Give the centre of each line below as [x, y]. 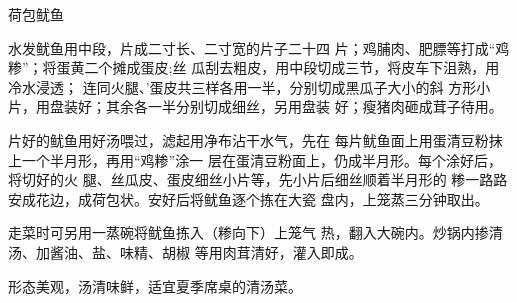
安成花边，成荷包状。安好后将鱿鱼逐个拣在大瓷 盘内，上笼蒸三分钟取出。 [248, 198]
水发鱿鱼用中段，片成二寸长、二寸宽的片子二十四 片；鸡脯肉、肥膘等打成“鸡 [259, 47]
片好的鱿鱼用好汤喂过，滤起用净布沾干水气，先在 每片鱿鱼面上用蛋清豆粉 [248, 139]
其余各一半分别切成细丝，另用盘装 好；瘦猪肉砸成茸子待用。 [304, 106]
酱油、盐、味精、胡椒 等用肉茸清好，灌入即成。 [206, 251]
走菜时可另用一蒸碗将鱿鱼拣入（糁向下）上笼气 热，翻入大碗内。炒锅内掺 [248, 232]
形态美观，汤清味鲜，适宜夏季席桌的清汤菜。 [155, 285]
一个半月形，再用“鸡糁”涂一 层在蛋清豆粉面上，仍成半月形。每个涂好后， [261, 159]
